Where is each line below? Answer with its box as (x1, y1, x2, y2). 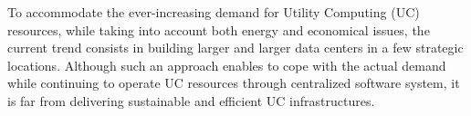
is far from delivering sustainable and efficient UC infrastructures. (7, 91, 375, 110)
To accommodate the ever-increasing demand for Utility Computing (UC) (7, 3, 420, 21)
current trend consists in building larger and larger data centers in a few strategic (7, 38, 464, 57)
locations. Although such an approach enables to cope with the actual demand (7, 55, 446, 74)
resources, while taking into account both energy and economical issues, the (7, 20, 430, 39)
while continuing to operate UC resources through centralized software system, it (7, 73, 460, 92)
